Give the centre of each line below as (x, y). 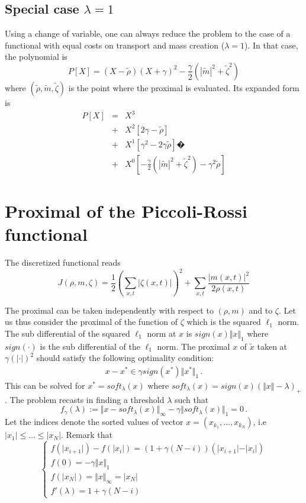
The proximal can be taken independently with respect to (109, 310)
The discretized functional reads (63, 262)
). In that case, (271, 45)
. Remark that (87, 435)
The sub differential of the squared (67, 333)
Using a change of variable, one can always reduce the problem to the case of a (148, 33)
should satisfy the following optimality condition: (125, 358)
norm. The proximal (194, 346)
